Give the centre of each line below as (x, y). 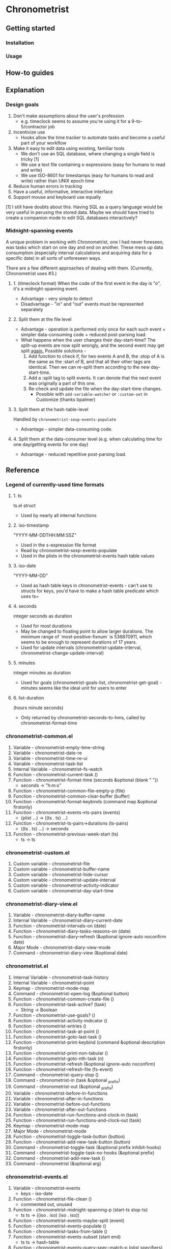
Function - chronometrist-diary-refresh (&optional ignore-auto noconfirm (90, 937)
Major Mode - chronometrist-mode (50, 1131)
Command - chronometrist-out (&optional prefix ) (63, 1087)
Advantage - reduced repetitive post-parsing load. (74, 454)
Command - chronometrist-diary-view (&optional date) (70, 953)
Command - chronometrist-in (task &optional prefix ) (67, 1081)
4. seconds (25, 606)
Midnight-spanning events (39, 231)
